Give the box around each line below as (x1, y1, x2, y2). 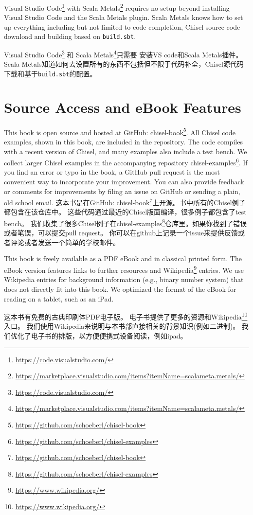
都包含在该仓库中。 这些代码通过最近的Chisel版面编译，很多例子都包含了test (4, 207, 247, 217)
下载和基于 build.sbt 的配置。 (4, 68, 97, 78)
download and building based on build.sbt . (4, 31, 136, 41)
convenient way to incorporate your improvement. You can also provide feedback (4, 177, 244, 186)
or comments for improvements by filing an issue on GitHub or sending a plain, (4, 186, 240, 196)
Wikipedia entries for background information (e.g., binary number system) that (4, 274, 244, 284)
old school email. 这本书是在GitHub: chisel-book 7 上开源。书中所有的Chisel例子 (4, 196, 246, 207)
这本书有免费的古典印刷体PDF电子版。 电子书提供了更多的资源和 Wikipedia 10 (4, 310, 248, 321)
